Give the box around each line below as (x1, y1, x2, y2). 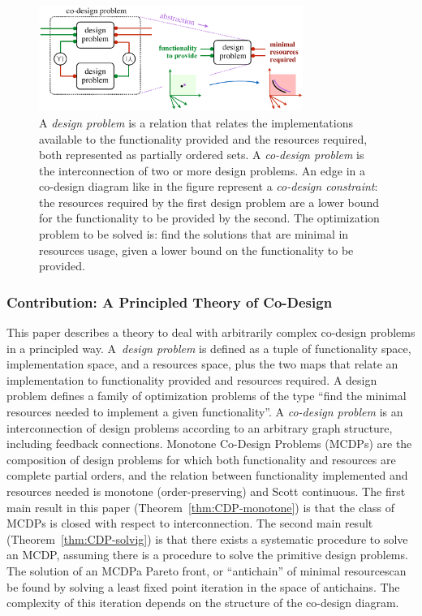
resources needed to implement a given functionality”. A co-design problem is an (6, 403, 403, 420)
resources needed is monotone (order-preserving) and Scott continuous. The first (6, 483, 406, 499)
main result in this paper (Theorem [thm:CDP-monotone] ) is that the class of (6, 498, 395, 515)
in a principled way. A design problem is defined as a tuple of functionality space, (6, 339, 411, 356)
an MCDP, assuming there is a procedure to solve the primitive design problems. (6, 546, 408, 563)
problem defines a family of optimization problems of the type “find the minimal (6, 387, 407, 404)
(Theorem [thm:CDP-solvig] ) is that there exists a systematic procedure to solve (6, 530, 408, 547)
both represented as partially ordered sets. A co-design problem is (39, 146, 364, 163)
